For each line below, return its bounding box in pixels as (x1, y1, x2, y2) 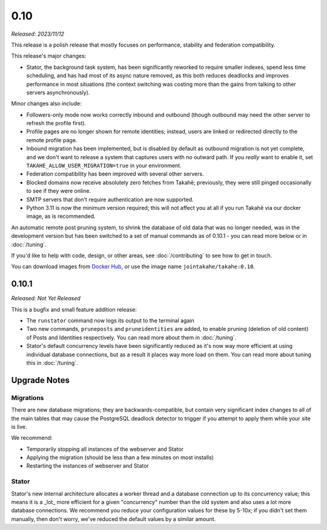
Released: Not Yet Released (11, 295, 81, 302)
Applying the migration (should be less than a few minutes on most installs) (26, 454, 214, 461)
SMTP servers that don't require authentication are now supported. (26, 195, 194, 203)
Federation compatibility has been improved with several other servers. (26, 170, 204, 178)
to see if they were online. (26, 188, 91, 195)
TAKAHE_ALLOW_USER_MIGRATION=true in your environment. (26, 162, 182, 169)
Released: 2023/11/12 (11, 30, 65, 38)
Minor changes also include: (11, 100, 82, 107)
